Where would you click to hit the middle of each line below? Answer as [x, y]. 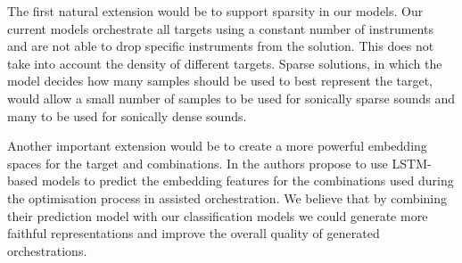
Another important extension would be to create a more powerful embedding [217, 146]
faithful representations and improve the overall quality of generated [194, 233]
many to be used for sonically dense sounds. [127, 115]
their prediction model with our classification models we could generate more [218, 215]
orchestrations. [47, 250]
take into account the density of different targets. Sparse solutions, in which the [225, 63]
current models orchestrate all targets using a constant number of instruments [220, 28]
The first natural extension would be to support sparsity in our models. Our [215, 11]
